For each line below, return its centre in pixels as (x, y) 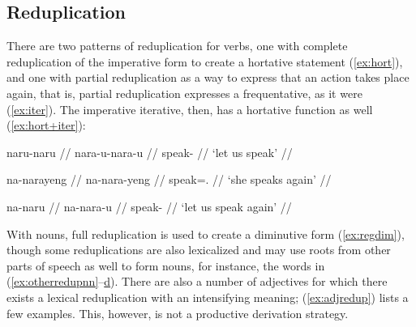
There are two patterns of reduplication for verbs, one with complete (177, 46)
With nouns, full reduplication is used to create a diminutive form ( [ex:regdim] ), (206, 234)
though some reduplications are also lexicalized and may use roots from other (199, 250)
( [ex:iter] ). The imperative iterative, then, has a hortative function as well (190, 109)
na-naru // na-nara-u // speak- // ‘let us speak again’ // (149, 206)
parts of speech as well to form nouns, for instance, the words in (166, 265)
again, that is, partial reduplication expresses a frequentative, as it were (184, 93)
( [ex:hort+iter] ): (46, 125)
